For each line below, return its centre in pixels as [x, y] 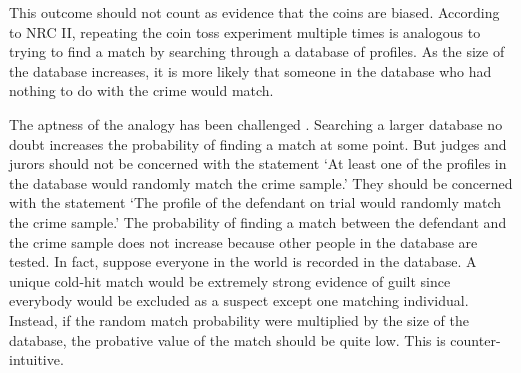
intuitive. [36, 359]
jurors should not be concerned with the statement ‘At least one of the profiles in [258, 163]
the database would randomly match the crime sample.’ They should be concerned [261, 182]
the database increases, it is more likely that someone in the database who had [250, 70]
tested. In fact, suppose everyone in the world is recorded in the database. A [243, 261]
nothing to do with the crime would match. [141, 90]
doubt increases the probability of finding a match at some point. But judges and [258, 143]
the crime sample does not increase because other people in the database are [243, 241]
